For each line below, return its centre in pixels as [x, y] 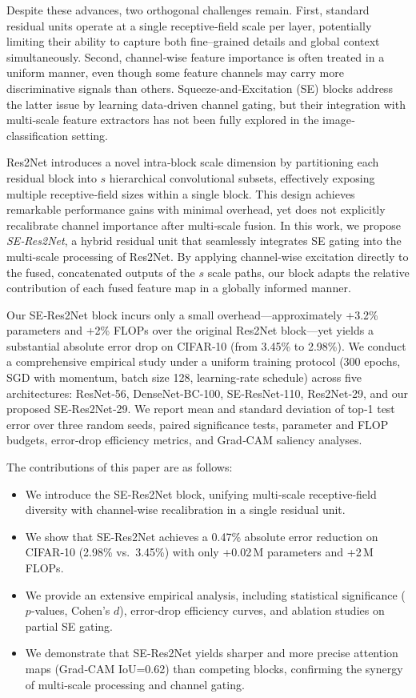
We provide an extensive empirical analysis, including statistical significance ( [215, 594]
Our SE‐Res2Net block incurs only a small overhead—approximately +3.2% [192, 314]
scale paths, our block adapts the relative [308, 272]
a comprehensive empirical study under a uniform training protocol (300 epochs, [204, 361]
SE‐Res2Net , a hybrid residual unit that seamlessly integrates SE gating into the [204, 241]
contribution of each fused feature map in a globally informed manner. [179, 288]
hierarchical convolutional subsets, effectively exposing [242, 177]
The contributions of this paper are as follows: [120, 467]
